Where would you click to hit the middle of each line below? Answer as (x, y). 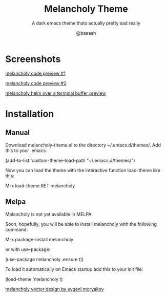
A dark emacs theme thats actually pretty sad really (86, 23)
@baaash (86, 33)
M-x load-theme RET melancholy (40, 185)
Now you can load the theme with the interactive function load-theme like (83, 170)
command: (17, 229)
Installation (30, 114)
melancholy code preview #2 (36, 83)
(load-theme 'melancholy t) (34, 279)
